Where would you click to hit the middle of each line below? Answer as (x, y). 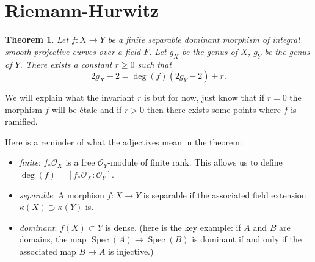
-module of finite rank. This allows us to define (195, 162)
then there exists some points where (214, 109)
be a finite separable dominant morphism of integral (204, 39)
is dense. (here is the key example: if (173, 227)
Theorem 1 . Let (37, 39)
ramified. (21, 121)
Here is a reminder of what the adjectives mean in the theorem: (124, 141)
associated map (48, 251)
